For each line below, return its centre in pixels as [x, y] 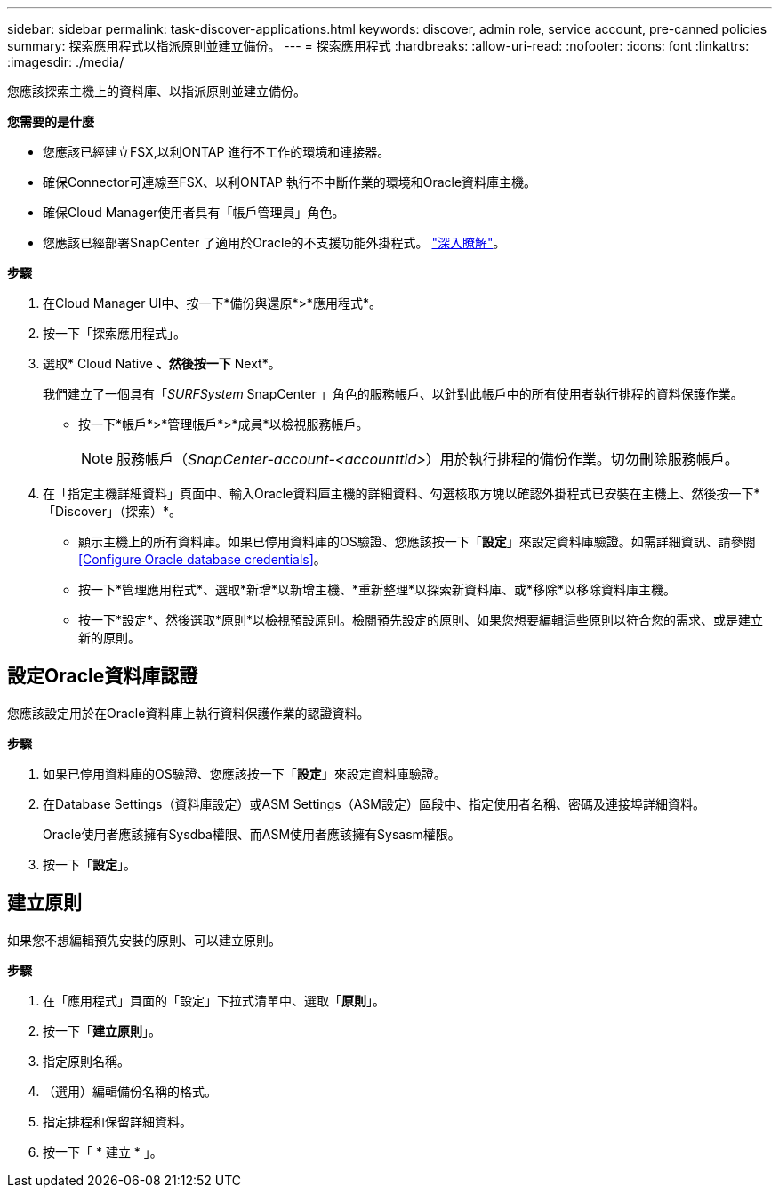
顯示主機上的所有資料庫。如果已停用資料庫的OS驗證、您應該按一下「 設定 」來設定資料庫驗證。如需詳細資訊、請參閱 [417, 541]
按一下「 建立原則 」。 [102, 1030]
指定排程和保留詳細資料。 [117, 1121]
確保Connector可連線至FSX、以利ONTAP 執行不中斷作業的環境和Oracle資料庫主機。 [290, 182]
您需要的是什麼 [51, 121]
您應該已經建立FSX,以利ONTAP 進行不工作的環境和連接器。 [217, 152]
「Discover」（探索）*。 [112, 511]
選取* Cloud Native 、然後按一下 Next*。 [162, 363]
